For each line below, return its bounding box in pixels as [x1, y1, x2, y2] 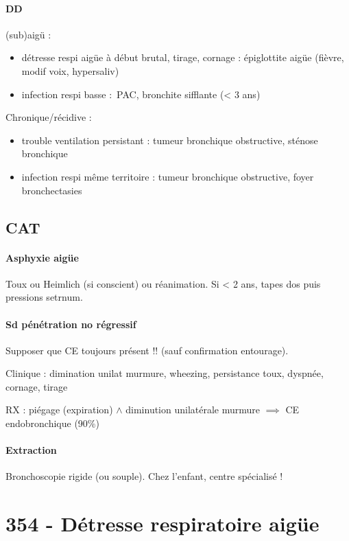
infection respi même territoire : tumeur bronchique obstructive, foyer [21, 169, 314, 183]
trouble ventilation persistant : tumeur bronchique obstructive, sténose [21, 133, 318, 147]
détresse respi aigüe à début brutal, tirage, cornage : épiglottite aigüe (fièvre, [21, 50, 344, 65]
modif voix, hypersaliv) [21, 63, 119, 78]
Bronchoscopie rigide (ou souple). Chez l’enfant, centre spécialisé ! [5, 469, 283, 483]
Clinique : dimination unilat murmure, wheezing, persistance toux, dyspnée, [5, 366, 324, 380]
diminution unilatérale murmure [125, 402, 261, 417]
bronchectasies [21, 183, 82, 197]
